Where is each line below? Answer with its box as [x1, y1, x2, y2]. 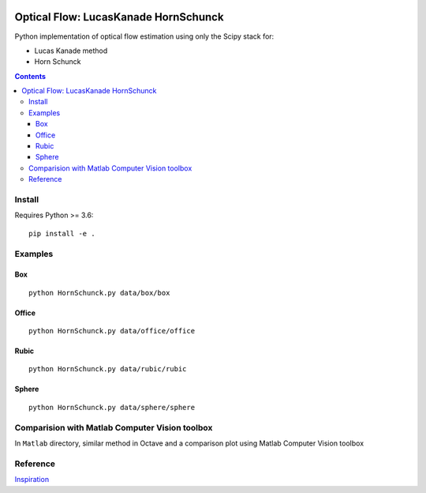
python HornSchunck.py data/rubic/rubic [28, 364, 187, 374]
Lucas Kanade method [34, 46, 108, 55]
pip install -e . [28, 229, 95, 238]
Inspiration [14, 475, 50, 484]
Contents [14, 71, 47, 81]
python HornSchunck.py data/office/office [28, 326, 196, 336]
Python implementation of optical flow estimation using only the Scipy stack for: [14, 32, 275, 41]
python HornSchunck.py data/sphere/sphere [28, 403, 196, 412]
